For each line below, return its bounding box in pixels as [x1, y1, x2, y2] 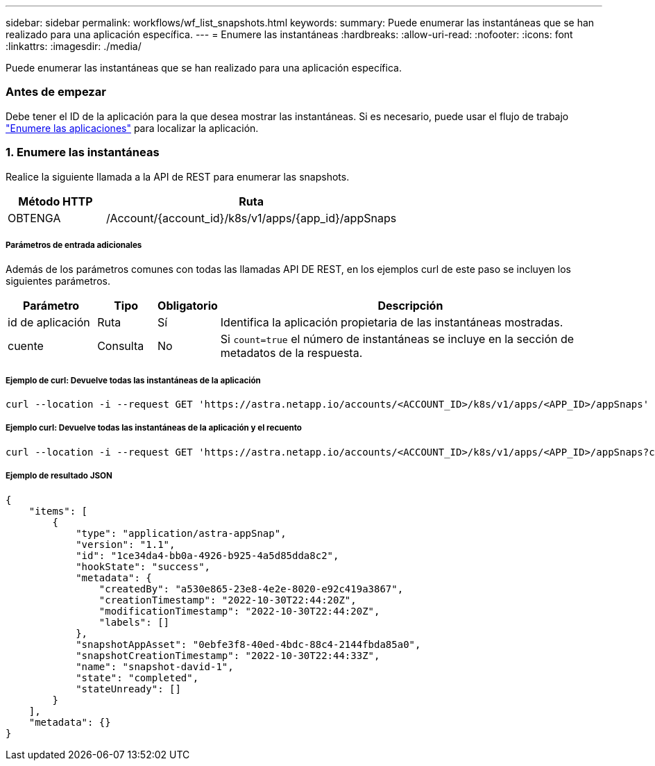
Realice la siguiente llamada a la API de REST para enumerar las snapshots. [6, 170, 350, 183]
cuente [8, 339, 44, 353]
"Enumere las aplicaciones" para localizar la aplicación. [6, 122, 259, 134]
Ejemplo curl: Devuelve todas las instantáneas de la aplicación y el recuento [6, 423, 302, 433]
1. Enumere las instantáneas [6, 145, 160, 160]
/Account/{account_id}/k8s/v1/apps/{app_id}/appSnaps [106, 210, 397, 225]
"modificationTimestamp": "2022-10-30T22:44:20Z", [99, 605, 380, 617]
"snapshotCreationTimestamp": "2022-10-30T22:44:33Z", [76, 649, 380, 661]
